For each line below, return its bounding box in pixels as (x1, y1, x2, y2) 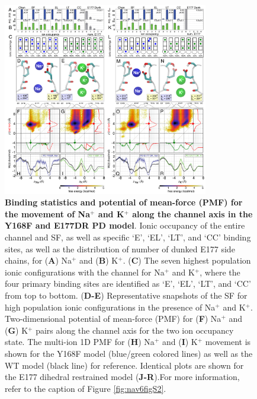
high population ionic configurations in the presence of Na (5, 300, 216, 313)
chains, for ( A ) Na (5, 254, 72, 267)
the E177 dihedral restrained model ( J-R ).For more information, (5, 370, 240, 383)
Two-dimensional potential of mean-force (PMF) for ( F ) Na (5, 312, 221, 325)
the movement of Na (5, 207, 91, 220)
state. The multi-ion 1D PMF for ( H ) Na (5, 335, 155, 348)
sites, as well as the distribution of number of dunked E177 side (5, 242, 235, 255)
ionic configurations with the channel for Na (5, 265, 165, 278)
